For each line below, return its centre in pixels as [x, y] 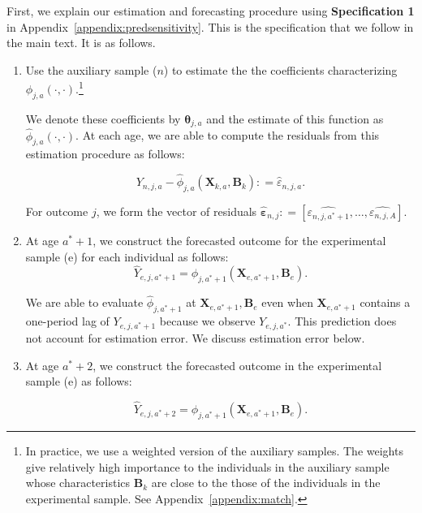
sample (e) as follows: [79, 381]
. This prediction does [342, 321]
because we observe [207, 321]
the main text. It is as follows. [81, 43]
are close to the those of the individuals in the [266, 483]
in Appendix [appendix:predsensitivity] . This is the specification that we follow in [210, 26]
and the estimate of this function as [295, 118]
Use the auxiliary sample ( [91, 69]
